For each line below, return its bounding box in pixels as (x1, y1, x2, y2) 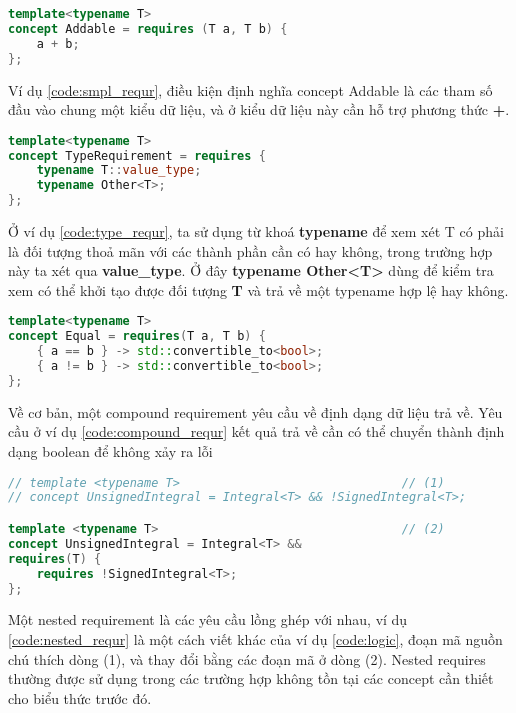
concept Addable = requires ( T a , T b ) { (8, 21, 288, 36)
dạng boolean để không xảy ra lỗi (8, 441, 213, 461)
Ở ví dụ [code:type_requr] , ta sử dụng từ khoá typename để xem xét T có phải (8, 221, 504, 242)
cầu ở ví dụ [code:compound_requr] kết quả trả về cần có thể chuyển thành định (8, 421, 505, 442)
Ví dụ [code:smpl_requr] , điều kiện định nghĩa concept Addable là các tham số (8, 79, 493, 100)
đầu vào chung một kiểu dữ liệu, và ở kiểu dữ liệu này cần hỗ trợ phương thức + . (8, 99, 510, 120)
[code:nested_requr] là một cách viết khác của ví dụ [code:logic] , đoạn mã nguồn (8, 628, 503, 649)
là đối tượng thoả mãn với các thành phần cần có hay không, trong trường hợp (8, 240, 493, 261)
